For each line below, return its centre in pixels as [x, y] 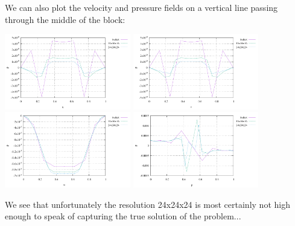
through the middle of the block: [65, 19]
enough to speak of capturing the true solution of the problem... [123, 216]
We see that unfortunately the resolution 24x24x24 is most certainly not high [147, 204]
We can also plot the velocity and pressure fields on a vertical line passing [141, 7]
